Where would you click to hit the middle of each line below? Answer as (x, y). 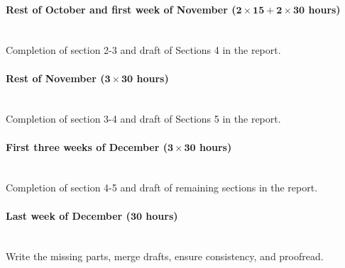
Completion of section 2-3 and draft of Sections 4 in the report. (143, 50)
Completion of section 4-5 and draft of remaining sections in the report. (162, 188)
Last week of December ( (68, 215)
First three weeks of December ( (87, 146)
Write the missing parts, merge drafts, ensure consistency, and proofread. (165, 256)
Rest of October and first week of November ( (121, 9)
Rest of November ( (55, 78)
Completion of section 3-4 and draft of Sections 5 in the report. (143, 119)
